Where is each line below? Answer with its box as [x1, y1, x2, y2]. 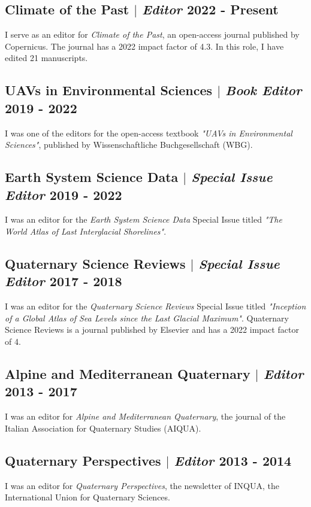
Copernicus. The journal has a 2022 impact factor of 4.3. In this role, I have [5, 40, 284, 52]
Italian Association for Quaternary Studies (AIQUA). [5, 421, 201, 434]
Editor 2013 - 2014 [174, 451, 292, 469]
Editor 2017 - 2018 [5, 272, 122, 290]
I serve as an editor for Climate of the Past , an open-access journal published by [5, 28, 300, 41]
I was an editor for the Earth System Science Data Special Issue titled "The [5, 213, 282, 226]
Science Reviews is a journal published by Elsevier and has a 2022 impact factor [5, 323, 299, 336]
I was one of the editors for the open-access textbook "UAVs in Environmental [5, 126, 292, 139]
